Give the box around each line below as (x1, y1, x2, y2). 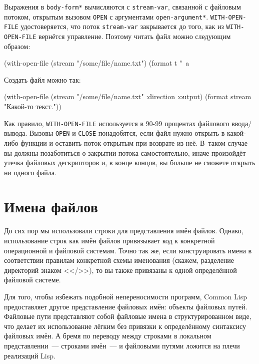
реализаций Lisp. (4, 350, 55, 360)
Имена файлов (4, 196, 98, 217)
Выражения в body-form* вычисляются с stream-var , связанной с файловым (4, 2, 241, 12)
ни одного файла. (4, 167, 56, 177)
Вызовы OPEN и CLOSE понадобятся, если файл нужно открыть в (29, 128, 225, 138)
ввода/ (231, 118, 252, 128)
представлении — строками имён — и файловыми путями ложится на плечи (4, 340, 240, 350)
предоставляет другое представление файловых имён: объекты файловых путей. (4, 301, 247, 311)
